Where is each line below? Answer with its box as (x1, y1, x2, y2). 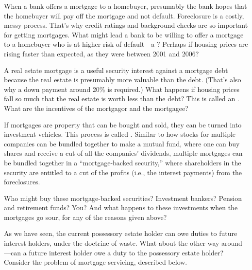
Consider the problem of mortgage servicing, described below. (4, 257, 187, 267)
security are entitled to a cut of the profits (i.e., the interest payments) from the (4, 167, 242, 177)
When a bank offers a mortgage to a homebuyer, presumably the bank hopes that (4, 1, 247, 11)
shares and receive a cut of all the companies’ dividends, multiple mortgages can (4, 148, 243, 158)
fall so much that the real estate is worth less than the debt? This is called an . (4, 93, 239, 104)
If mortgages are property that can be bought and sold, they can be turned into (4, 119, 242, 129)
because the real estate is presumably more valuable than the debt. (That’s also (4, 74, 241, 85)
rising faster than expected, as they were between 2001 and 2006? (4, 48, 199, 58)
